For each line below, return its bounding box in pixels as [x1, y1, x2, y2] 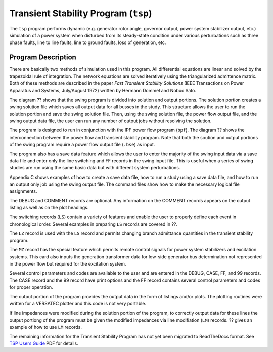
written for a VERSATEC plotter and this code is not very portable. [9, 300, 147, 306]
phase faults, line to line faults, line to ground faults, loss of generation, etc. [9, 39, 166, 46]
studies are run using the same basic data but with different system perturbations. [9, 165, 180, 171]
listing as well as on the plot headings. [9, 205, 89, 211]
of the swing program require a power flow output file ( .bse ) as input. [9, 142, 155, 148]
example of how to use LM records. [9, 324, 82, 330]
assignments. [9, 188, 37, 194]
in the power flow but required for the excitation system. [9, 261, 126, 267]
